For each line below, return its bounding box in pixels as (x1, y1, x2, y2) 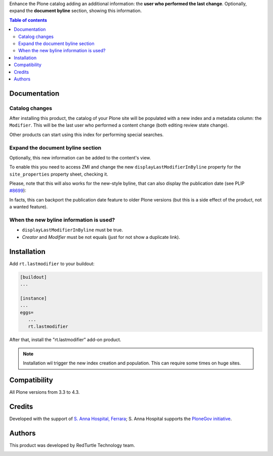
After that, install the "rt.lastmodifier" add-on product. (9, 337, 121, 343)
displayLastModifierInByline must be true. (22, 227, 123, 233)
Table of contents (9, 17, 48, 23)
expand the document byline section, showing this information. (9, 8, 142, 14)
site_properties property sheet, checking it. (9, 171, 109, 177)
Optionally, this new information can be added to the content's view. (9, 154, 151, 160)
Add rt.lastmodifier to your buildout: (9, 261, 95, 267)
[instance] (20, 295, 47, 301)
